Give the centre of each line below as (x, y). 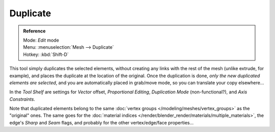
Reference (34, 31)
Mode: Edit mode (41, 40)
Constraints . (22, 99)
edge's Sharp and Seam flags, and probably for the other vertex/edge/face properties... (102, 122)
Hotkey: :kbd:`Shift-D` (46, 54)
